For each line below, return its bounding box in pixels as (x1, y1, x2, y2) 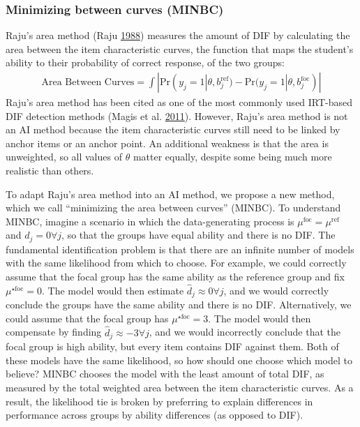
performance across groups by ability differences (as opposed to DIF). (6, 407, 303, 422)
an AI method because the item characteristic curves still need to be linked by (6, 122, 340, 137)
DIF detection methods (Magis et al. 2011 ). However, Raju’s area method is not (6, 108, 348, 123)
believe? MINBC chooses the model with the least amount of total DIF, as (6, 366, 324, 381)
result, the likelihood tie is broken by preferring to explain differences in (6, 394, 313, 408)
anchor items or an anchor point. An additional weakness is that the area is (6, 135, 329, 150)
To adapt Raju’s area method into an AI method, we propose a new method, (6, 186, 335, 201)
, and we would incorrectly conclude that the (149, 324, 340, 339)
